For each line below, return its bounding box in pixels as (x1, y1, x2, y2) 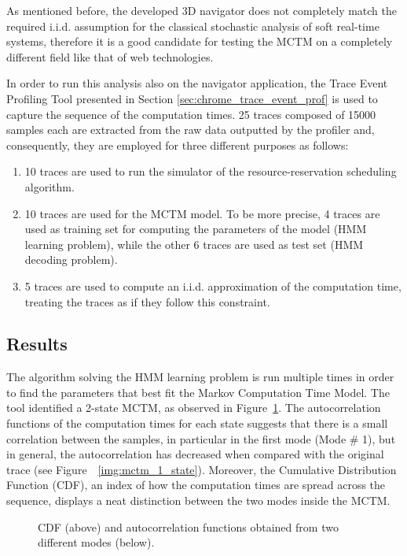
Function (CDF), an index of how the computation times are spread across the (6, 476, 386, 493)
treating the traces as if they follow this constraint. (24, 293, 270, 310)
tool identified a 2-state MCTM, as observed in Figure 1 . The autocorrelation (6, 399, 381, 416)
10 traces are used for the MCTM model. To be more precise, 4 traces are (24, 205, 380, 221)
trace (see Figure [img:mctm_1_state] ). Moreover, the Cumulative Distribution (6, 461, 397, 477)
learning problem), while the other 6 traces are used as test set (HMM (24, 235, 364, 252)
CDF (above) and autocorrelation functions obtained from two (38, 518, 339, 535)
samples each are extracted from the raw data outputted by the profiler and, (6, 121, 375, 138)
